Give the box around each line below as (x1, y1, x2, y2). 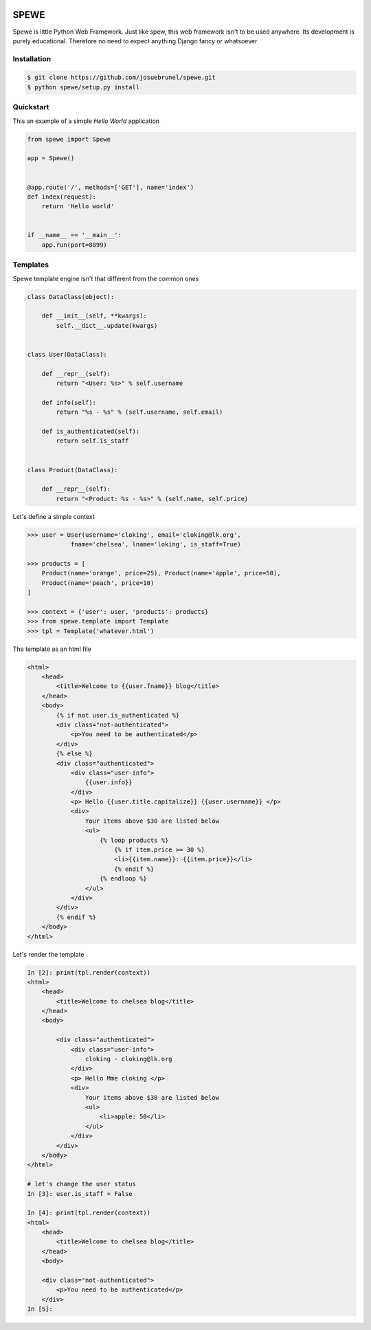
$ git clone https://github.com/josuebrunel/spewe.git (27, 74, 216, 82)
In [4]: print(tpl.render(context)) (27, 1209, 151, 1217)
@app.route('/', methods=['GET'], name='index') (27, 183, 194, 191)
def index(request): (27, 192, 96, 201)
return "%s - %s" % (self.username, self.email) (56, 408, 223, 416)
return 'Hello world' (41, 203, 115, 210)
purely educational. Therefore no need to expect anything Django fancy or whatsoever (12, 36, 258, 45)
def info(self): (41, 399, 96, 406)
